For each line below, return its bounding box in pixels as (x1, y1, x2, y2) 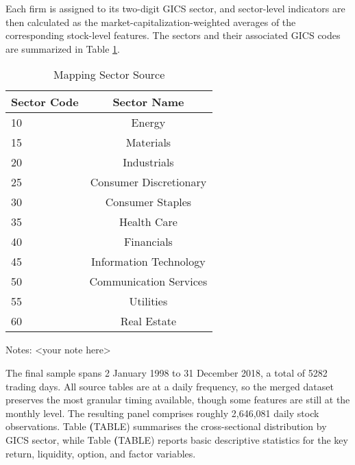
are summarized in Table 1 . (5, 41, 120, 55)
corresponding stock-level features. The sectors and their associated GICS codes (5, 28, 341, 42)
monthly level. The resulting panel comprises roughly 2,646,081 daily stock (5, 405, 319, 420)
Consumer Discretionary (90, 174, 207, 190)
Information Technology (91, 253, 206, 270)
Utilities (129, 293, 168, 310)
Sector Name (112, 94, 184, 110)
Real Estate (120, 313, 177, 329)
